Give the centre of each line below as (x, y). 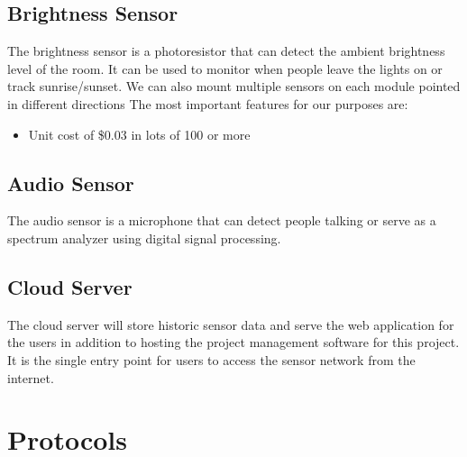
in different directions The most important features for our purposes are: (208, 103)
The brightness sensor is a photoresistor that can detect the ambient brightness (226, 51)
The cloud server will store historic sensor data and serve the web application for (231, 324)
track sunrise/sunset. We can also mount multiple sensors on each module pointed (234, 86)
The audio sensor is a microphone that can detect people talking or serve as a (222, 220)
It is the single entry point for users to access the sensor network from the (211, 359)
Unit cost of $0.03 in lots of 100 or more (139, 134)
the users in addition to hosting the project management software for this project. (233, 342)
